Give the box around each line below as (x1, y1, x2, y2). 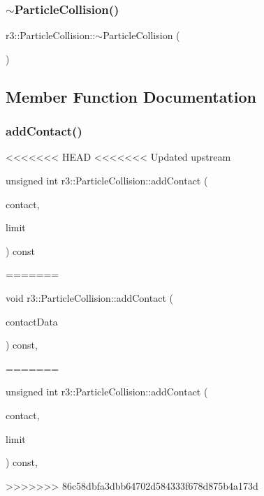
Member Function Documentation (6, 85, 257, 107)
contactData (6, 314, 58, 328)
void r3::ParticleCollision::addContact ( (6, 290, 173, 305)
